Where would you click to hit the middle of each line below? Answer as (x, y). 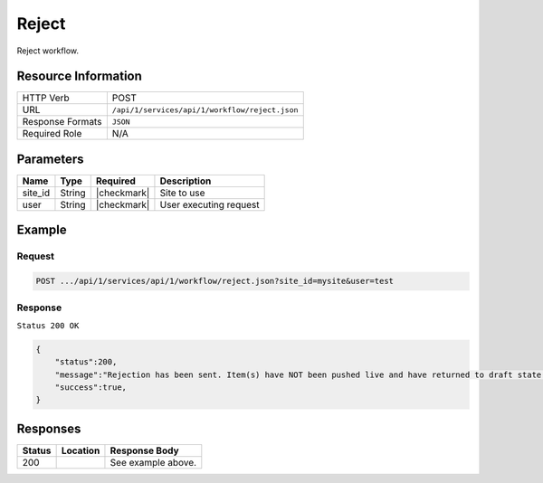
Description (186, 181)
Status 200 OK (48, 325)
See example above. (153, 462)
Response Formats (62, 122)
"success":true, (90, 388)
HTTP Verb (46, 98)
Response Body (145, 450)
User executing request (210, 204)
